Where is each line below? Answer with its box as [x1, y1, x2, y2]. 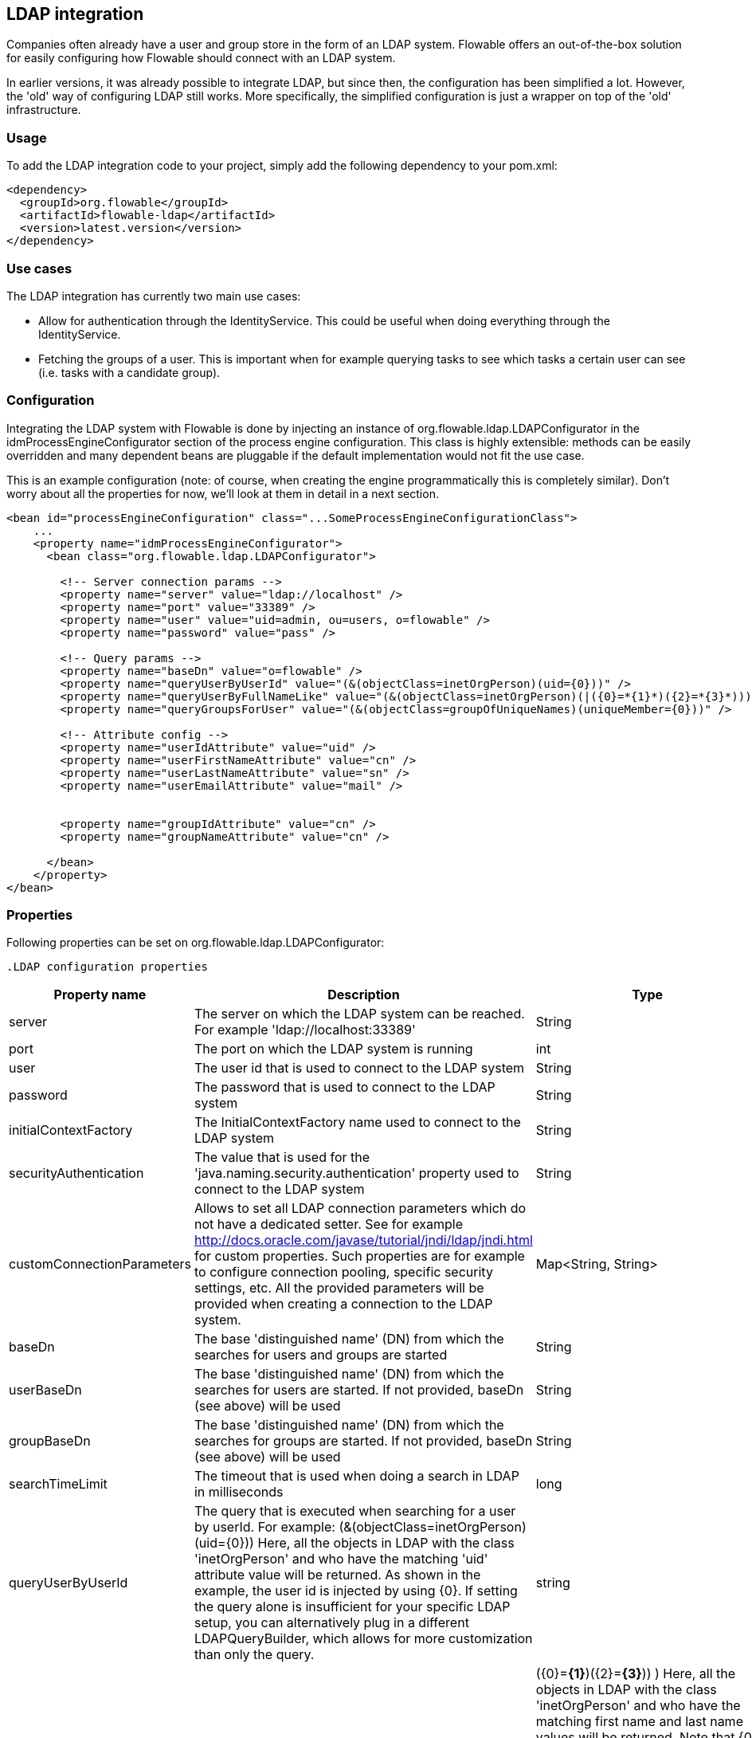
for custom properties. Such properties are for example [194, 1248, 525, 1265]
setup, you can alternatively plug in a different [194, 1614, 469, 1631]
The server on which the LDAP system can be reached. [194, 1006, 525, 1022]
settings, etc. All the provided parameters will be [194, 1280, 484, 1297]
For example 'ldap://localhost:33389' [194, 1022, 416, 1038]
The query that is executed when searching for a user [194, 1503, 516, 1520]
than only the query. [194, 1646, 315, 1663]
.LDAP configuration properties [6, 960, 208, 974]
